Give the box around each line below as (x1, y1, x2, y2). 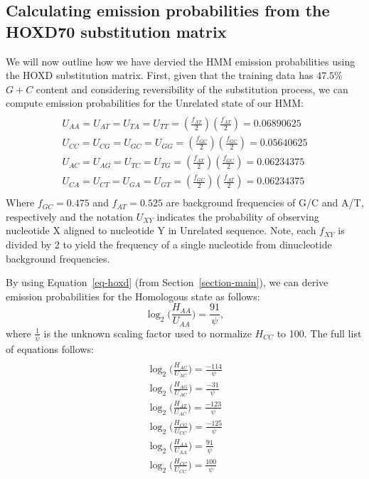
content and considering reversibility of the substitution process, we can (36, 81, 348, 96)
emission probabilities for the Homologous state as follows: (6, 288, 260, 303)
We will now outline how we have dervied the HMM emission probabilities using (6, 53, 355, 68)
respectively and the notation (6, 209, 134, 223)
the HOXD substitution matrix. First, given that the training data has (6, 68, 314, 83)
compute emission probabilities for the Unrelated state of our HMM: (6, 95, 304, 110)
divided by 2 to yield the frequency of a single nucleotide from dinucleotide (6, 236, 332, 251)
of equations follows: (6, 341, 94, 356)
